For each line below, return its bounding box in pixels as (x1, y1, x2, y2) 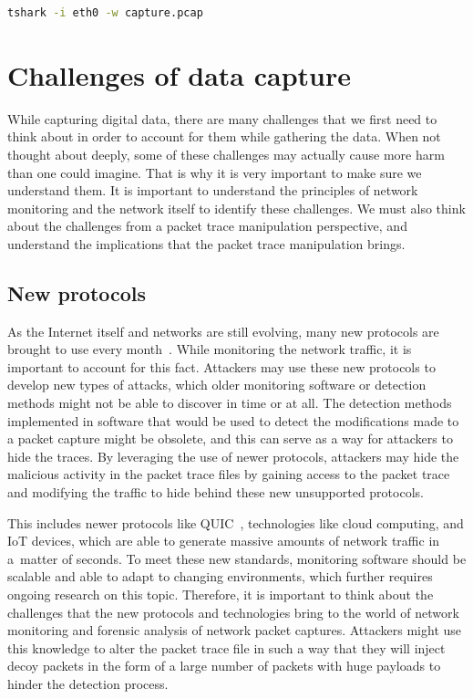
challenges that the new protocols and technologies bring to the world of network (7, 602, 459, 621)
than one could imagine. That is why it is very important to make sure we (7, 162, 422, 182)
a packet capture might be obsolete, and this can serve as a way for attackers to (7, 429, 453, 448)
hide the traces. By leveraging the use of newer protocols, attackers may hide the (7, 446, 459, 465)
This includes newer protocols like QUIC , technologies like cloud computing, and (7, 513, 464, 532)
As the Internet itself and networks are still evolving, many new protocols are (7, 321, 439, 340)
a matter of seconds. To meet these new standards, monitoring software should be (7, 548, 467, 568)
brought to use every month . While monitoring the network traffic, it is (7, 339, 412, 359)
